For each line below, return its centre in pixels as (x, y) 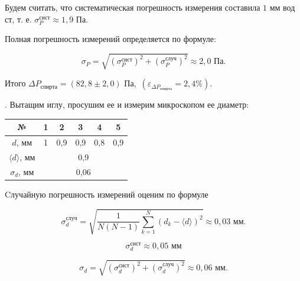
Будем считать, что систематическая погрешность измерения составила (133, 7)
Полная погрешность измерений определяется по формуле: (110, 39)
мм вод (282, 7)
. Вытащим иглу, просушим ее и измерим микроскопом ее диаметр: (127, 104)
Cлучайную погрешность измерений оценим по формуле (107, 194)
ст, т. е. (18, 19)
